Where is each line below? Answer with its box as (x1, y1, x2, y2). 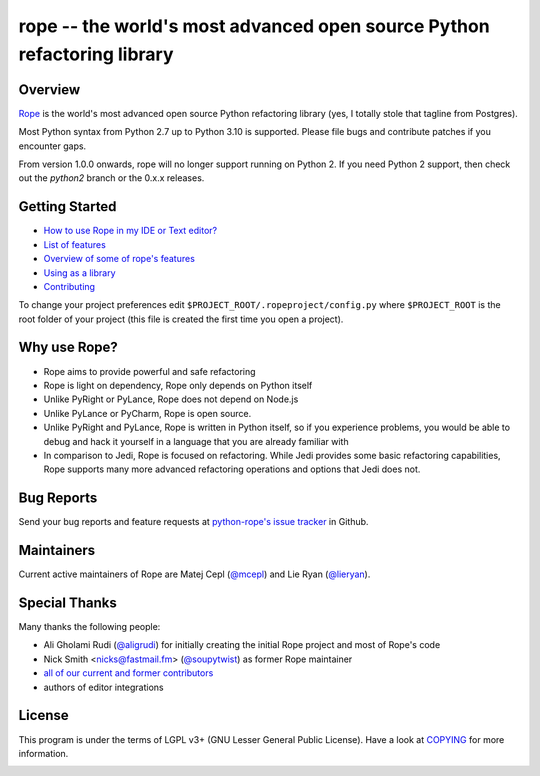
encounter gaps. (18, 140, 87, 152)
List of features (43, 238, 107, 250)
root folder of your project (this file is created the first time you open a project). (18, 313, 344, 325)
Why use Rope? (18, 339, 119, 356)
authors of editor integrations (43, 681, 164, 693)
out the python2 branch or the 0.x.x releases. (18, 172, 205, 184)
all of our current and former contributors (43, 667, 214, 679)
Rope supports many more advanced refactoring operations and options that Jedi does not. (43, 463, 421, 475)
